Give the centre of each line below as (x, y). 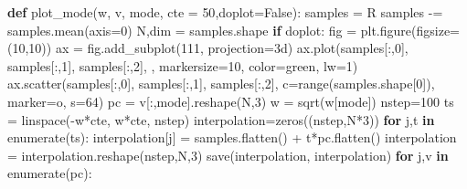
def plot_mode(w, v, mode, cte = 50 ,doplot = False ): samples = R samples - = (225, 12)
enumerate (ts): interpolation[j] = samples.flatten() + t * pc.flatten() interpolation (232, 137)
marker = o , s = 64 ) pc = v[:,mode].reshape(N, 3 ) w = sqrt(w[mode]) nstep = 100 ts (231, 101)
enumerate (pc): (50, 173)
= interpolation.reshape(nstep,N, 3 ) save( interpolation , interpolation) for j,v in (228, 155)
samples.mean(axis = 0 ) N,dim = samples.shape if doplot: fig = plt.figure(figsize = (234, 30)
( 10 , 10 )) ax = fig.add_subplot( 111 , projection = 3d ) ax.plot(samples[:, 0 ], (208, 48)
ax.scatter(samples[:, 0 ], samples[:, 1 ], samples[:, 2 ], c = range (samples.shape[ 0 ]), (221, 84)
